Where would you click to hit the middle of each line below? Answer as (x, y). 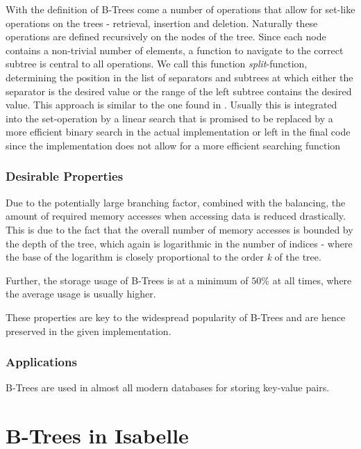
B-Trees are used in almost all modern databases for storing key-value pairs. (168, 387)
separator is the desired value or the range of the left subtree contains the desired (179, 91)
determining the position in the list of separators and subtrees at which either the (179, 77)
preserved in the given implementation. (89, 330)
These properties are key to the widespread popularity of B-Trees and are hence (176, 317)
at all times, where (312, 280)
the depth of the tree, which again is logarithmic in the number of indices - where (179, 243)
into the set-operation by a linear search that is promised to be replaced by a (169, 118)
